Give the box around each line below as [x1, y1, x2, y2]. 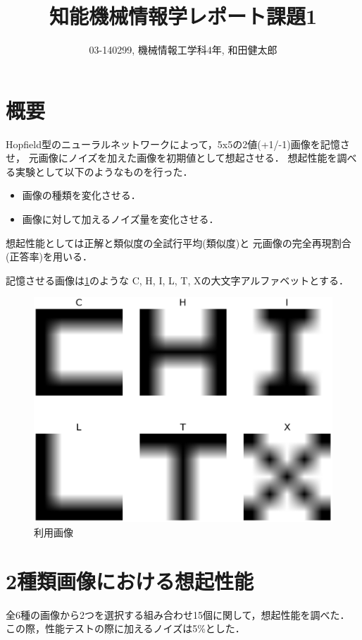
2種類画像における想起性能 [6, 566, 254, 595]
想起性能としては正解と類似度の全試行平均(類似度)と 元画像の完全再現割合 [6, 235, 351, 250]
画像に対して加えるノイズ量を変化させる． [22, 212, 219, 227]
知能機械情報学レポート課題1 [49, 1, 318, 30]
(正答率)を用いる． [6, 249, 92, 264]
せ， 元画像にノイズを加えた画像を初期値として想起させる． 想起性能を [6, 150, 337, 165]
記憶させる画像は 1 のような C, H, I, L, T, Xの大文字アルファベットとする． [6, 272, 349, 287]
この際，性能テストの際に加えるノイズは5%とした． [6, 621, 245, 636]
